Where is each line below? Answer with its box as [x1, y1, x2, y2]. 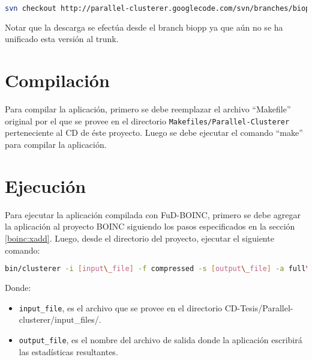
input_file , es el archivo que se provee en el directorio [19, 301, 223, 314]
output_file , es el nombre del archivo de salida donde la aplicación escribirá [19, 333, 302, 346]
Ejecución [5, 173, 86, 198]
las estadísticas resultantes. [19, 345, 118, 358]
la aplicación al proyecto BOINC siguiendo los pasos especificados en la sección [5, 220, 295, 233]
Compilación [5, 68, 110, 93]
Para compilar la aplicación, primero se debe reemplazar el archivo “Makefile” [5, 103, 291, 115]
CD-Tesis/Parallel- [224, 301, 293, 314]
